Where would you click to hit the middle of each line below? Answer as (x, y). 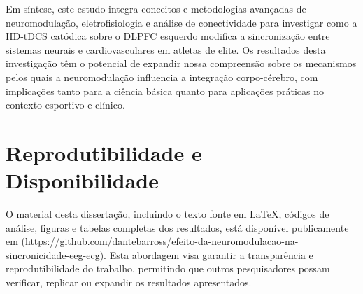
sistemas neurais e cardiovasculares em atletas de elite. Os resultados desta (166, 49)
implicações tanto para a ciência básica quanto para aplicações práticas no (165, 91)
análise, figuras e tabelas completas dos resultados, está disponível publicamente (177, 227)
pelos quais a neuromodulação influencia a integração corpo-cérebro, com (162, 77)
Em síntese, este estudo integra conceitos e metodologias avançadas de (156, 8)
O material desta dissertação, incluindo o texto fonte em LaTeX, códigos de (168, 214)
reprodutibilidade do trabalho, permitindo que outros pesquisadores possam (168, 268)
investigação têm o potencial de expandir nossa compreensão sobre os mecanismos (181, 63)
